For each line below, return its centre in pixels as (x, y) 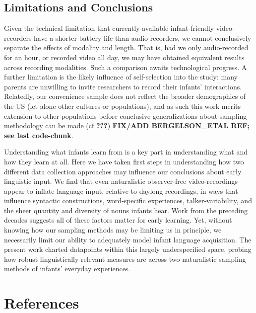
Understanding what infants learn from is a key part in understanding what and (126, 152)
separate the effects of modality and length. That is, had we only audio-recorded (126, 47)
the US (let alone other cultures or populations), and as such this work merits (123, 106)
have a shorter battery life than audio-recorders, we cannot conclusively (143, 38)
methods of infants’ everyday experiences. (67, 269)
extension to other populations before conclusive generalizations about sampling (126, 116)
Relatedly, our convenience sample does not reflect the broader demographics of (125, 96)
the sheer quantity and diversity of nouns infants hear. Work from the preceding (126, 210)
